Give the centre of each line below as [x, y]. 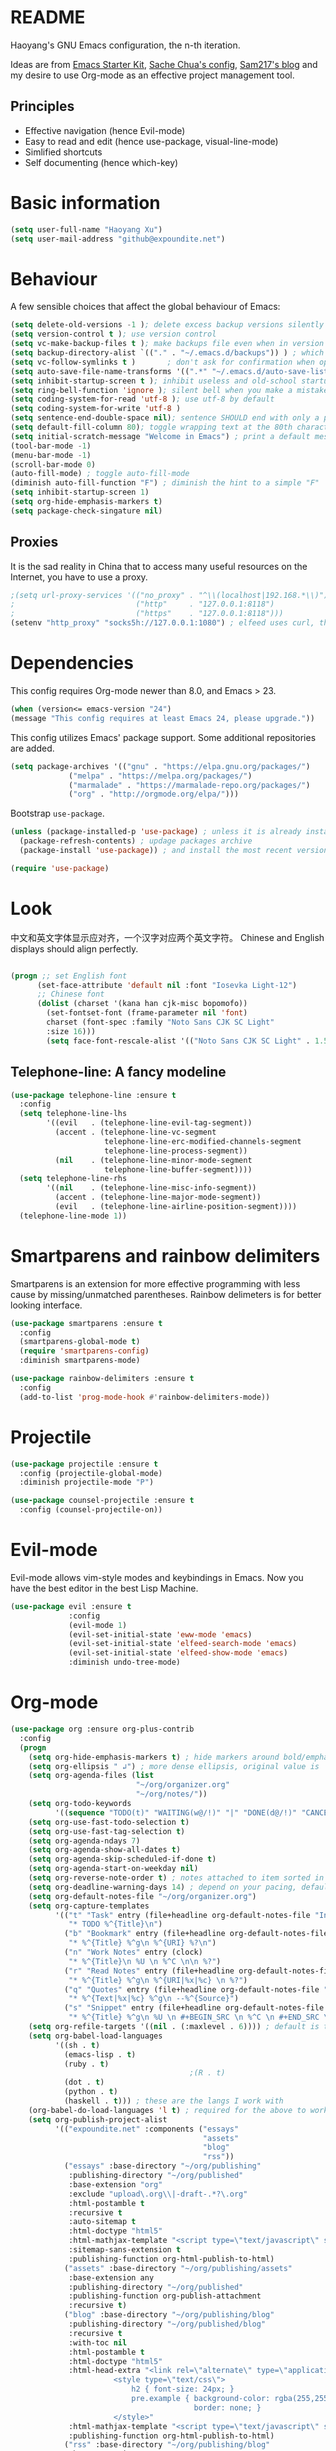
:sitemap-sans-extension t [125, 2250]
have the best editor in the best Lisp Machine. [104, 1588]
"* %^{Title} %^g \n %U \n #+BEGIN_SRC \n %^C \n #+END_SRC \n [200, 2017]
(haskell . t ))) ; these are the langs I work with [173, 2101]
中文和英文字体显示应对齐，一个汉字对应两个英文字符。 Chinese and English [167, 937]
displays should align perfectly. [74, 948]
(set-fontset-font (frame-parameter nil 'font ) [147, 1013]
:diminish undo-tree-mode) [125, 1662]
